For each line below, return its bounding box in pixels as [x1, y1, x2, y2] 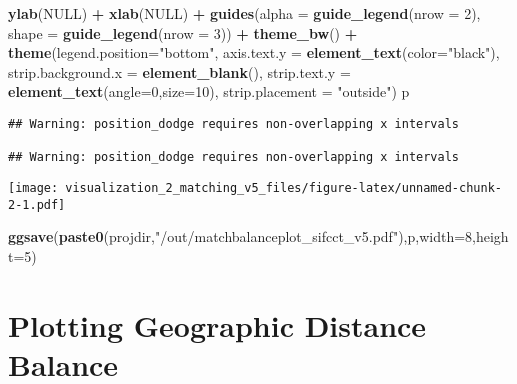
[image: [8, 180, 59, 195]
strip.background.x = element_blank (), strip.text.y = [8, 61, 351, 82]
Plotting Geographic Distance [8, 304, 427, 345]
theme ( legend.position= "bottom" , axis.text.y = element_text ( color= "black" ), [8, 42, 500, 63]
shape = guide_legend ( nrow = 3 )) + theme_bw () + [8, 22, 358, 43]
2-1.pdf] [8, 197, 66, 212]
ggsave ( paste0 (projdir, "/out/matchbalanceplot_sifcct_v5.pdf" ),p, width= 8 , [8, 226, 476, 247]
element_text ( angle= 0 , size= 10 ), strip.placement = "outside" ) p [8, 81, 410, 102]
